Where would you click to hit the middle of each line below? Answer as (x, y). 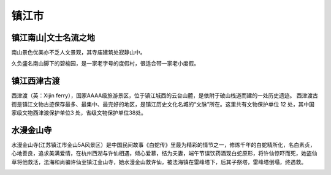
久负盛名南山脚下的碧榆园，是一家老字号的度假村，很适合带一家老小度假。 (105, 64)
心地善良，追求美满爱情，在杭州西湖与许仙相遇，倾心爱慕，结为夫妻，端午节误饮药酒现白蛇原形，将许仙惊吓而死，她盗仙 (164, 154)
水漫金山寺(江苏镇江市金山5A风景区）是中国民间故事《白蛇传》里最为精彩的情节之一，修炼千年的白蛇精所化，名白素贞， (163, 145)
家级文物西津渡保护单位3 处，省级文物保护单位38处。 (79, 113)
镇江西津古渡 (36, 81)
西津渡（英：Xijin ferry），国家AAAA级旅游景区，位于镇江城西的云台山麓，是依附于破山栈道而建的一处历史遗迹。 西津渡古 (165, 95)
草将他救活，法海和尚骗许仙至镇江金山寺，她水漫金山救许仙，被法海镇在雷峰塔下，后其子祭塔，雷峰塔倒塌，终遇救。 (159, 162)
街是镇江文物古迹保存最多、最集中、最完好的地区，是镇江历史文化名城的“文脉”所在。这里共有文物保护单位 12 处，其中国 (163, 104)
